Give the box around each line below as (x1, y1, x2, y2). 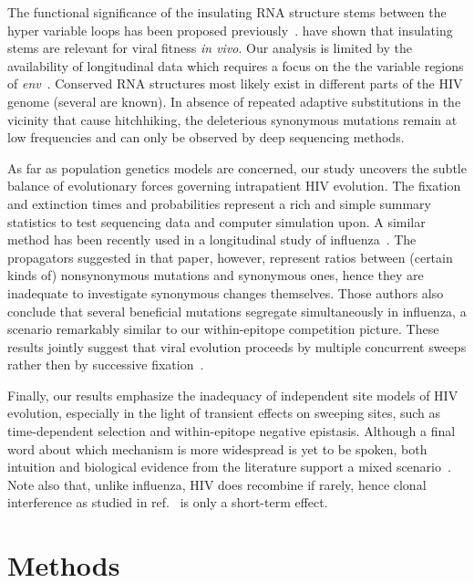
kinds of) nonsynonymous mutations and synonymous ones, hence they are (7, 265, 424, 285)
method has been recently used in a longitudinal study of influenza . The (7, 230, 417, 249)
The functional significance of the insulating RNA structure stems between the (7, 3, 447, 21)
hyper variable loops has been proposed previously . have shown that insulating (7, 20, 453, 39)
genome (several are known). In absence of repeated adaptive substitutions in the (7, 91, 461, 110)
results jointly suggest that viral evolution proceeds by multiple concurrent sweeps (7, 337, 467, 356)
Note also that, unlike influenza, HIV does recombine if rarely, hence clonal (7, 474, 427, 494)
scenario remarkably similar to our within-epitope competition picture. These (7, 319, 439, 338)
